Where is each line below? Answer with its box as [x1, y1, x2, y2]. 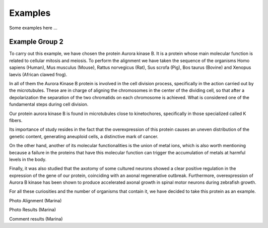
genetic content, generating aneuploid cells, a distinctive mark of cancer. [9, 133, 159, 139]
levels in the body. [9, 156, 47, 162]
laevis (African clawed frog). [9, 71, 67, 77]
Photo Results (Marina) [9, 207, 57, 213]
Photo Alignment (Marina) [9, 197, 62, 203]
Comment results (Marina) [9, 216, 63, 222]
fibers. [9, 117, 22, 123]
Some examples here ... [9, 25, 58, 31]
